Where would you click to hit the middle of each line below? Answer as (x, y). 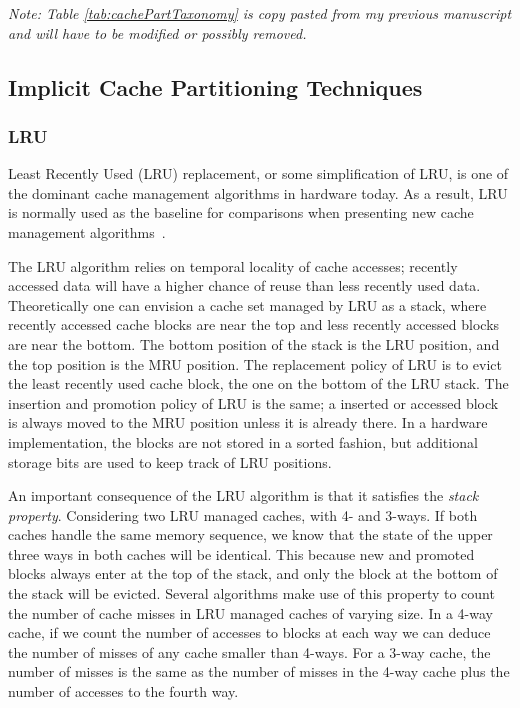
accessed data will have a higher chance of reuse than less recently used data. (244, 285)
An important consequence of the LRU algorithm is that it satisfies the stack (243, 495)
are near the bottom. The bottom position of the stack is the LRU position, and (254, 343)
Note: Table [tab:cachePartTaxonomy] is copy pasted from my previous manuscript (260, 13)
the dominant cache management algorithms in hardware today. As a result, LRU (258, 192)
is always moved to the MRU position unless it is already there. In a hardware (248, 422)
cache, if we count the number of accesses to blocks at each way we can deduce (249, 632)
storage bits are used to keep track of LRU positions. (170, 461)
